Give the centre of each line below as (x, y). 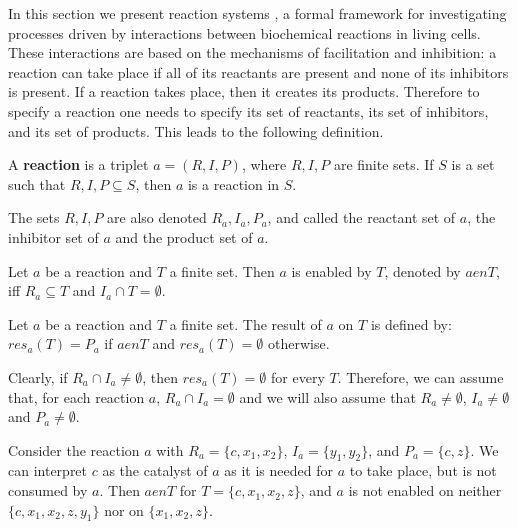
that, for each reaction (76, 396)
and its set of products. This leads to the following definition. (196, 130)
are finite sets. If (383, 164)
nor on (124, 509)
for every (298, 376)
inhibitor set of (53, 236)
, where (264, 164)
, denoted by (422, 270)
